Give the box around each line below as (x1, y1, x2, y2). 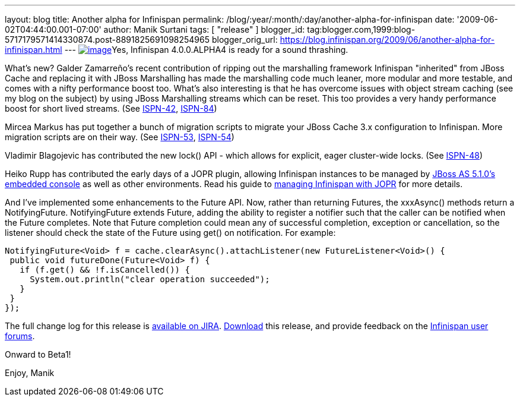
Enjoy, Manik (5, 368, 55, 378)
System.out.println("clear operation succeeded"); (30, 274, 270, 284)
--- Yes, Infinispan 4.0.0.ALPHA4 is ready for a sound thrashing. (64, 45, 348, 55)
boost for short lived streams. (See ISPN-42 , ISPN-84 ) (5, 103, 217, 113)
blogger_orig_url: (211, 34, 278, 45)
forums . (5, 331, 35, 341)
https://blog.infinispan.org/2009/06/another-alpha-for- (280, 34, 495, 45)
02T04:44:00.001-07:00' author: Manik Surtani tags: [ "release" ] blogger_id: (5, 24, 305, 34)
